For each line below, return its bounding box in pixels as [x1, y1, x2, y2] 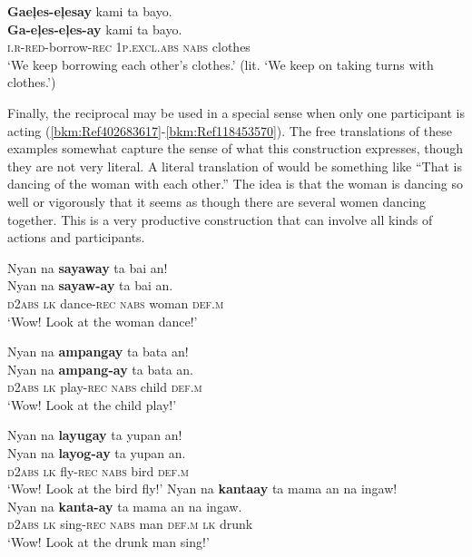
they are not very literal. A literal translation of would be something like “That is [7, 156, 462, 175]
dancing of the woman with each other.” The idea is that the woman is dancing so [7, 174, 463, 193]
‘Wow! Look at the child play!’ [7, 395, 177, 414]
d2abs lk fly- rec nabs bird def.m [7, 461, 190, 480]
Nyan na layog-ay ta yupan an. [7, 444, 186, 463]
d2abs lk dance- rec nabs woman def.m [7, 293, 224, 312]
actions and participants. [7, 228, 145, 247]
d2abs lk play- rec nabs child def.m [7, 377, 202, 396]
